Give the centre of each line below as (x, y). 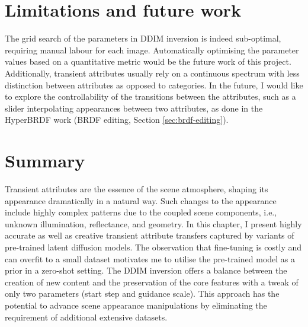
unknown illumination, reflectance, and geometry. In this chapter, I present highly (153, 223)
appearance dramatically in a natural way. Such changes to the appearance (141, 200)
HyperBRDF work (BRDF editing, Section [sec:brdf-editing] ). (117, 120)
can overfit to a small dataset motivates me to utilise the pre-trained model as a (150, 258)
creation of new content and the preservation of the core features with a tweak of (152, 282)
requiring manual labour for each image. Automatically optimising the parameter (152, 50)
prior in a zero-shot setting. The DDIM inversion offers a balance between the (146, 270)
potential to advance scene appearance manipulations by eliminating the (136, 305)
